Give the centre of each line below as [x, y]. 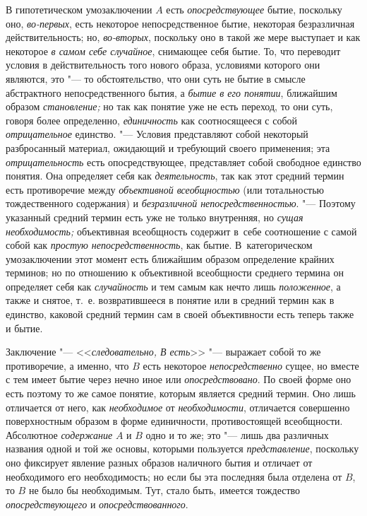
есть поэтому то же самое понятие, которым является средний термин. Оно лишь [181, 393]
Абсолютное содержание [59, 434]
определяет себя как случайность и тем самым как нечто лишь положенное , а [173, 286]
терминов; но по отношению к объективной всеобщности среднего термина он [175, 272]
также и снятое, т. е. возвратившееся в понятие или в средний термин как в [170, 300]
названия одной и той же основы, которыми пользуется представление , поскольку [182, 448]
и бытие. [24, 328]
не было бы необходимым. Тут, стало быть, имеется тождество [164, 490]
